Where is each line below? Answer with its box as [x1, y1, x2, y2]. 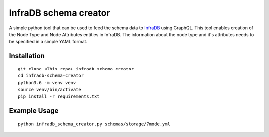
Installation [9, 52, 45, 60]
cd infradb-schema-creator [18, 73, 84, 79]
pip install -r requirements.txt [18, 94, 100, 99]
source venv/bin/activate [18, 87, 82, 92]
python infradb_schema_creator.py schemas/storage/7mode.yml [18, 121, 170, 127]
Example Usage [9, 107, 59, 115]
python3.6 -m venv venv [18, 80, 76, 85]
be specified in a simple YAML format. [9, 39, 87, 45]
